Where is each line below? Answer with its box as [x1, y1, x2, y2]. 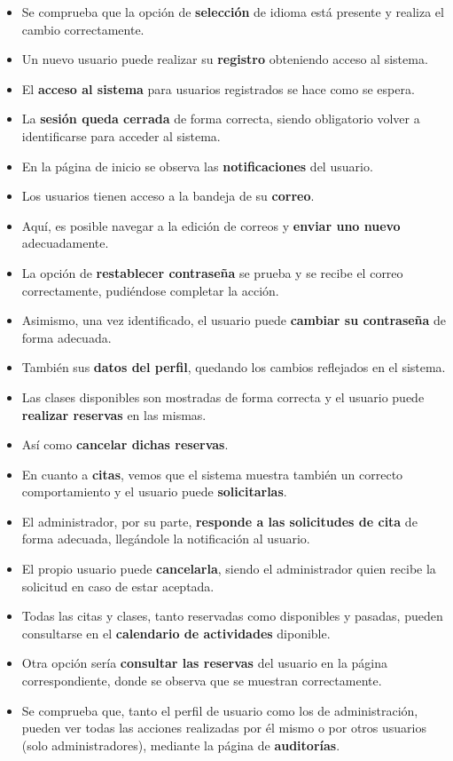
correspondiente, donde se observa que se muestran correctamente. [21, 671, 382, 690]
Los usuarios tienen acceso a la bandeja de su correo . [21, 186, 315, 205]
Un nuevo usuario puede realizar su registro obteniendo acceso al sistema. [21, 50, 428, 68]
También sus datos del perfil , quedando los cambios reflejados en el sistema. [21, 358, 446, 377]
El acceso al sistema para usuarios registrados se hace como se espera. [21, 79, 415, 98]
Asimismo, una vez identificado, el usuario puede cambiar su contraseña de [21, 311, 447, 329]
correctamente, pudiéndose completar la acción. [21, 281, 279, 299]
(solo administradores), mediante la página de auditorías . [21, 735, 340, 754]
